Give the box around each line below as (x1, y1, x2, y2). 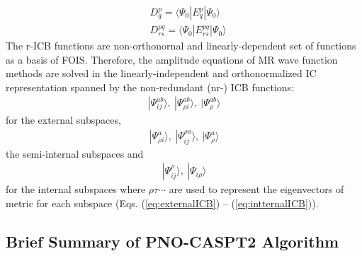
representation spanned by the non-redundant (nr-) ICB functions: (6, 79, 295, 94)
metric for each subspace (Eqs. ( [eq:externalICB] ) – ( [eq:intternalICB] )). (6, 195, 319, 210)
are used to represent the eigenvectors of (169, 182, 344, 197)
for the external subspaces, (6, 112, 121, 127)
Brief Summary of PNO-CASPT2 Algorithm (6, 230, 339, 252)
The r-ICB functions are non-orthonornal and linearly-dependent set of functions (6, 38, 356, 53)
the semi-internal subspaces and (6, 146, 144, 161)
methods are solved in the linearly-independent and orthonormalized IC (6, 66, 317, 81)
